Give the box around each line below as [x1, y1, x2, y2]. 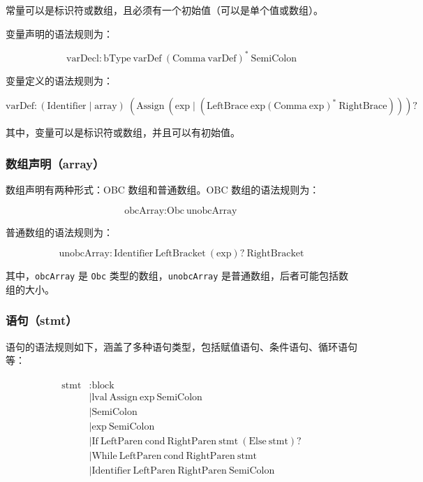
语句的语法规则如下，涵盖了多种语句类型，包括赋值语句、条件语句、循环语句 [6, 339, 357, 353]
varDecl [66, 53, 99, 64]
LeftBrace [207, 101, 248, 112]
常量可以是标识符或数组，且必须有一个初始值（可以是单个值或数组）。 [6, 3, 323, 17]
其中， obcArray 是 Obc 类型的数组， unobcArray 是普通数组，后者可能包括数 [6, 268, 349, 283]
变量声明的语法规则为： [6, 26, 113, 41]
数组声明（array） [6, 154, 105, 172]
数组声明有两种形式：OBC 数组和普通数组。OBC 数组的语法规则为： [6, 182, 320, 197]
